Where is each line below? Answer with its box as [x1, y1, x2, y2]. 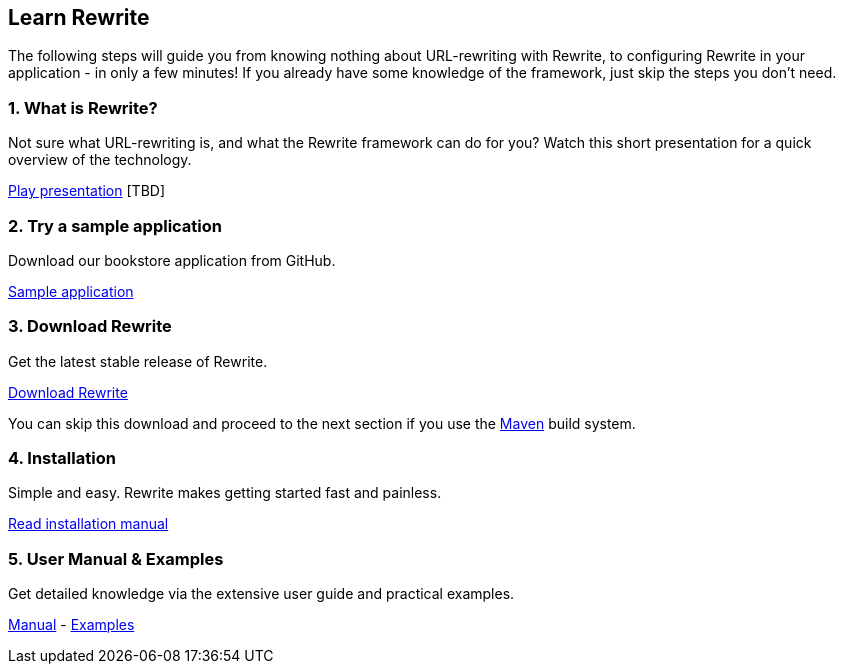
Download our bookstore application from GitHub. [8, 251, 336, 269]
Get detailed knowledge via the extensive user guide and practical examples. [8, 585, 515, 603]
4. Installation [8, 448, 116, 469]
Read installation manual [8, 515, 169, 533]
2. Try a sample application [8, 215, 223, 236]
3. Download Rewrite [8, 316, 172, 337]
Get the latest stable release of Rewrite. [8, 352, 268, 370]
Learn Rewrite [8, 5, 150, 30]
